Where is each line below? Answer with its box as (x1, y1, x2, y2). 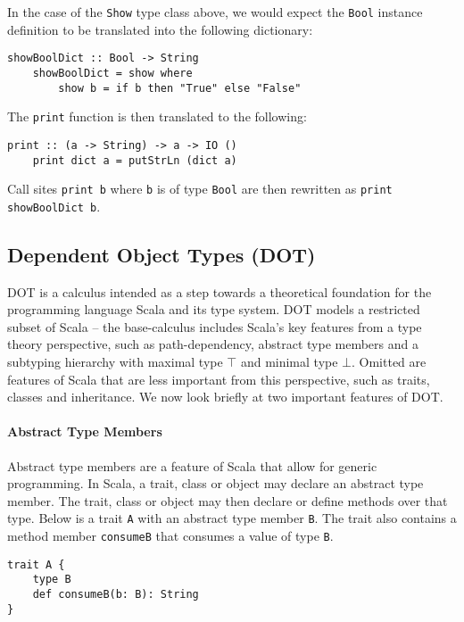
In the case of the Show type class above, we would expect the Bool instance (7, 3, 423, 21)
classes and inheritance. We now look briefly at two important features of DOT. (7, 387, 443, 406)
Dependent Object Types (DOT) (7, 240, 316, 268)
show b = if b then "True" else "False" (58, 81, 302, 95)
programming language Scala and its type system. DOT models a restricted (7, 300, 420, 319)
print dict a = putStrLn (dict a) (32, 153, 237, 167)
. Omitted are (352, 352, 427, 371)
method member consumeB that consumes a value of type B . (7, 527, 334, 545)
